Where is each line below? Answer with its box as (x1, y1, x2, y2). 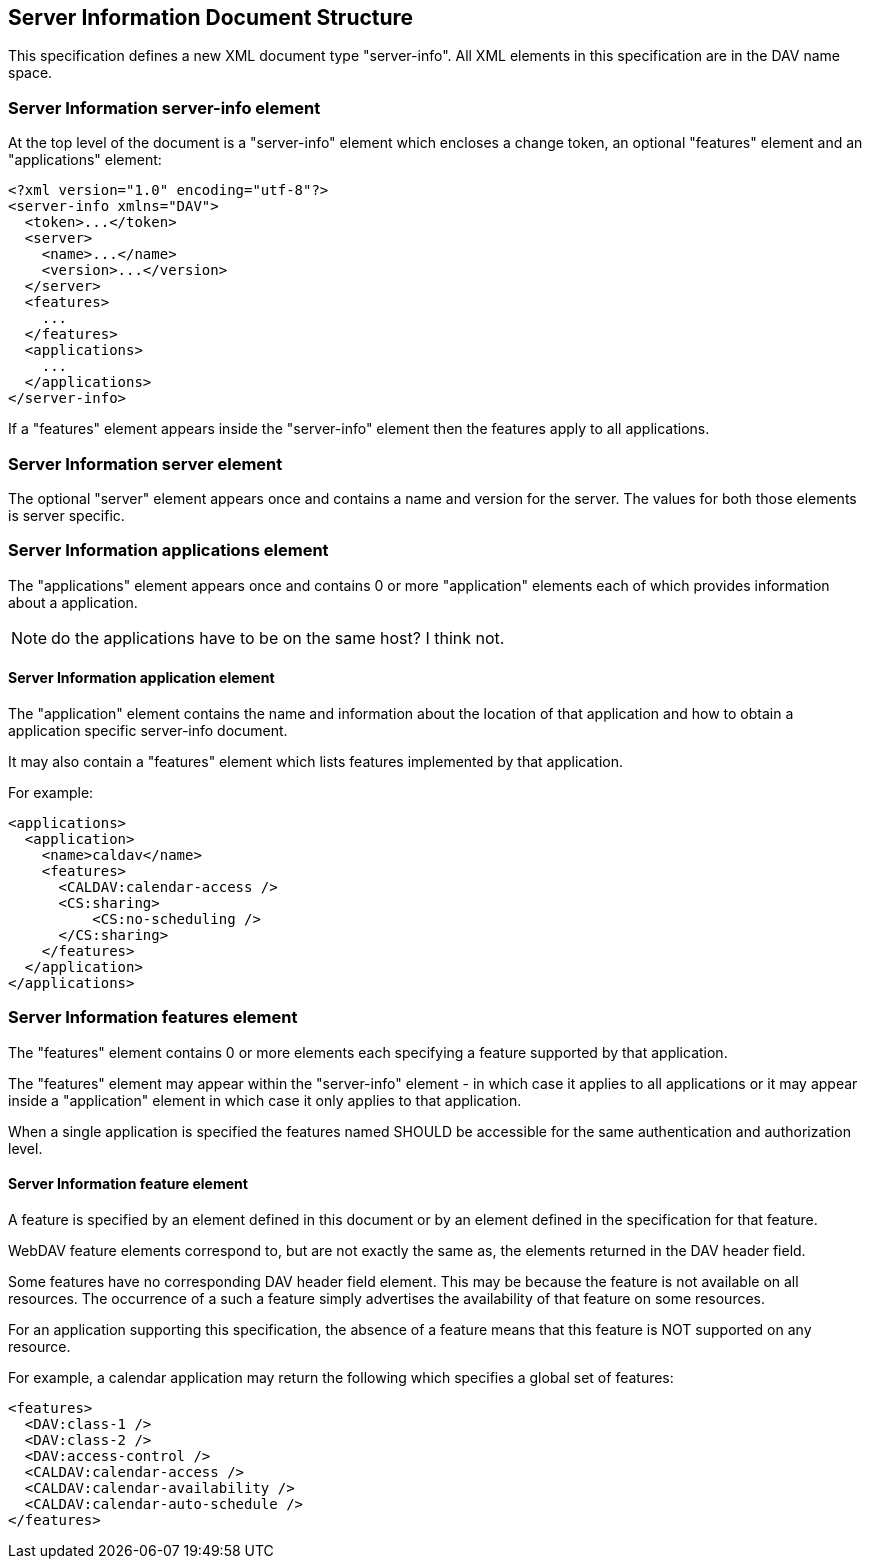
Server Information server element (8, 453, 283, 474)
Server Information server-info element (8, 97, 321, 118)
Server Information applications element (8, 540, 329, 561)
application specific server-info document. (8, 721, 288, 739)
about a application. (8, 593, 138, 611)
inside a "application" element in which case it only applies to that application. (8, 1091, 522, 1109)
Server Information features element (8, 1007, 298, 1028)
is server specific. (8, 506, 125, 524)
